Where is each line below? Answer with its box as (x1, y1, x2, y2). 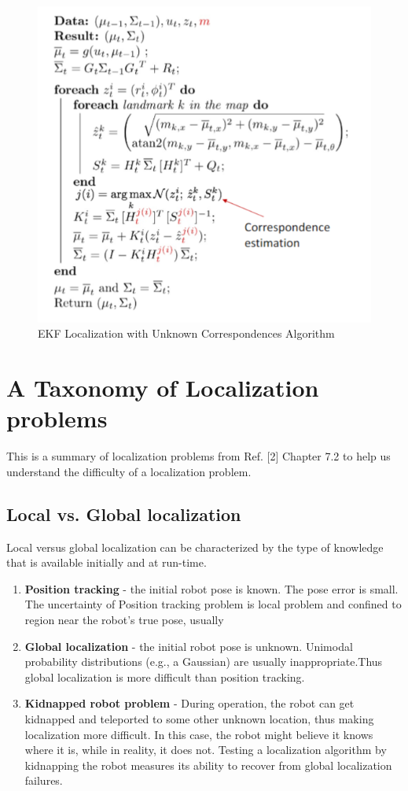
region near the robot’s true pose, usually (24, 612, 224, 628)
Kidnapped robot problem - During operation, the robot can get (24, 695, 355, 712)
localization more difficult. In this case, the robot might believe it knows (24, 726, 373, 742)
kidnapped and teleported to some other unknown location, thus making (24, 710, 374, 726)
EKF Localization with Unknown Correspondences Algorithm (38, 325, 335, 342)
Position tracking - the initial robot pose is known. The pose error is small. (24, 580, 399, 597)
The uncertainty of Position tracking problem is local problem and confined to (24, 596, 402, 612)
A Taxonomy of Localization (6, 371, 319, 404)
